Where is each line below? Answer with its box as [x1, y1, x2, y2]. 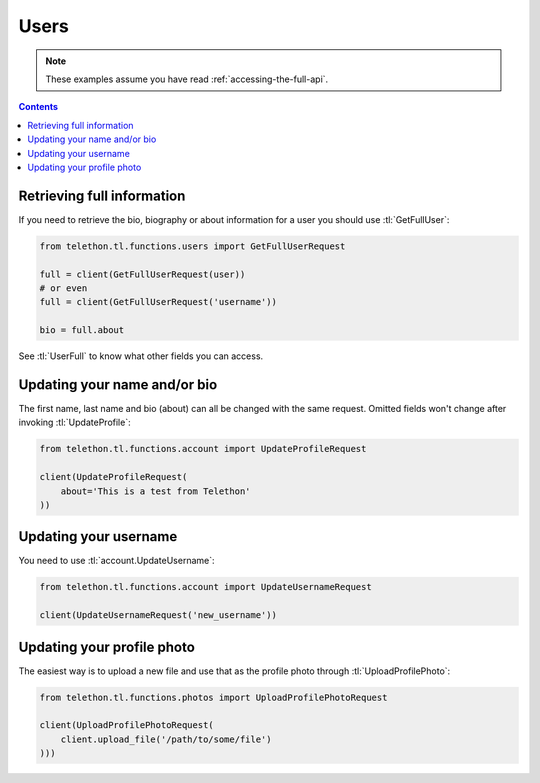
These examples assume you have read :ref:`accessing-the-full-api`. [45, 73, 329, 85]
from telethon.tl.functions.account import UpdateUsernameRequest [39, 581, 372, 593]
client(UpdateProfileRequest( [39, 471, 188, 483]
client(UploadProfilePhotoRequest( [39, 720, 214, 731]
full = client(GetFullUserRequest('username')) [39, 296, 277, 308]
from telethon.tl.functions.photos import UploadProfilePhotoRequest [39, 691, 388, 703]
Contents [18, 101, 59, 113]
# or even [39, 282, 88, 294]
